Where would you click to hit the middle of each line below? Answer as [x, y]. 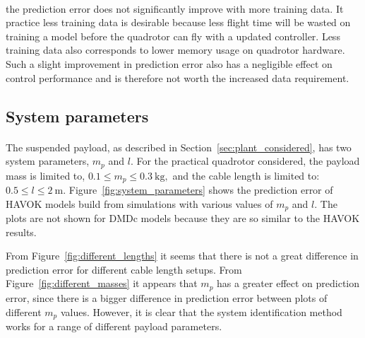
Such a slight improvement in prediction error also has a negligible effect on [169, 63]
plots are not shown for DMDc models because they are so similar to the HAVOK [183, 218]
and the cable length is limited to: [246, 175]
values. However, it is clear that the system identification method [201, 311]
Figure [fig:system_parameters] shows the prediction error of [201, 190]
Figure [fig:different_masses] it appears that [102, 283]
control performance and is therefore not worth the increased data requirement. [178, 77]
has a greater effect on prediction [288, 283]
